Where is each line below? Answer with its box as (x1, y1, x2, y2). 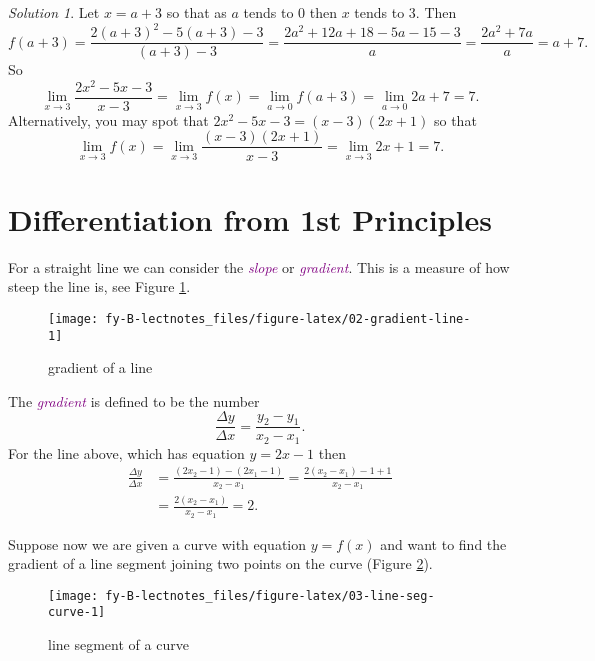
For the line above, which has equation (8, 442, 245, 463)
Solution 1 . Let (8, 2, 100, 22)
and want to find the (380, 533, 507, 554)
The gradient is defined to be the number (8, 390, 260, 411)
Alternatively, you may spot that (8, 109, 209, 130)
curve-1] (48, 605, 106, 620)
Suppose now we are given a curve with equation (8, 533, 307, 554)
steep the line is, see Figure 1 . (8, 276, 191, 297)
